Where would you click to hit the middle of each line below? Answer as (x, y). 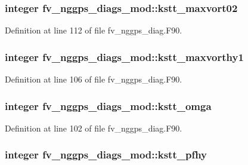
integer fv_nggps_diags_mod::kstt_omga (108, 106)
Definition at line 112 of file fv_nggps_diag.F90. (94, 30)
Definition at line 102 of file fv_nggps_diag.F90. (94, 128)
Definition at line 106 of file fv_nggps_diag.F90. (94, 79)
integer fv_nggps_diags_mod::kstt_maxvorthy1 (124, 56)
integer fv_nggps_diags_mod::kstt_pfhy (106, 155)
